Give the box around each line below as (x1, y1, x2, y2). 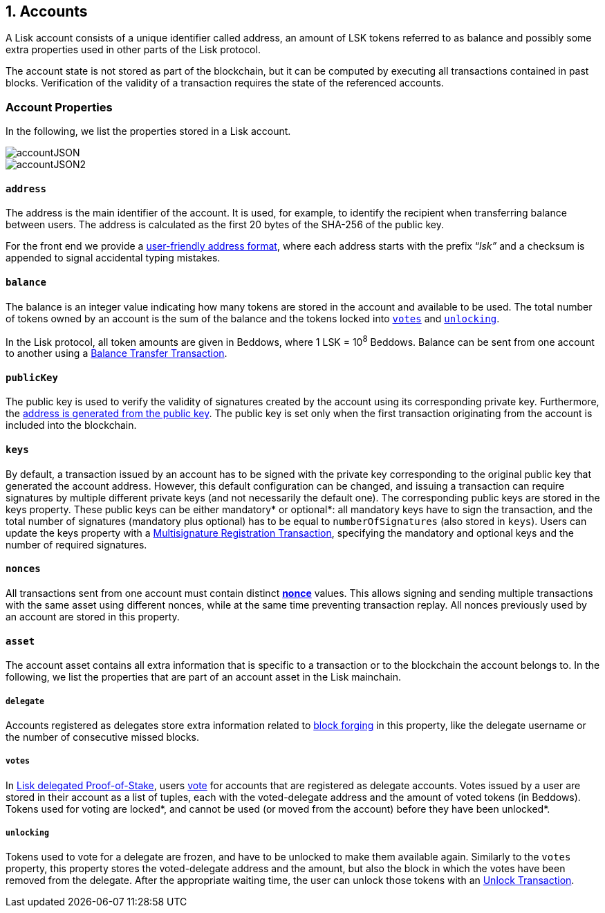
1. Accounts (6, 3, 88, 20)
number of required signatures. (6, 538, 147, 551)
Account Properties (6, 100, 113, 114)
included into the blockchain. (6, 419, 137, 432)
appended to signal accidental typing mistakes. (6, 252, 221, 264)
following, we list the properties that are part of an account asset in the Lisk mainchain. (6, 671, 401, 683)
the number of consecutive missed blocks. (6, 730, 199, 743)
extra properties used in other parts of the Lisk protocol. (6, 44, 261, 56)
